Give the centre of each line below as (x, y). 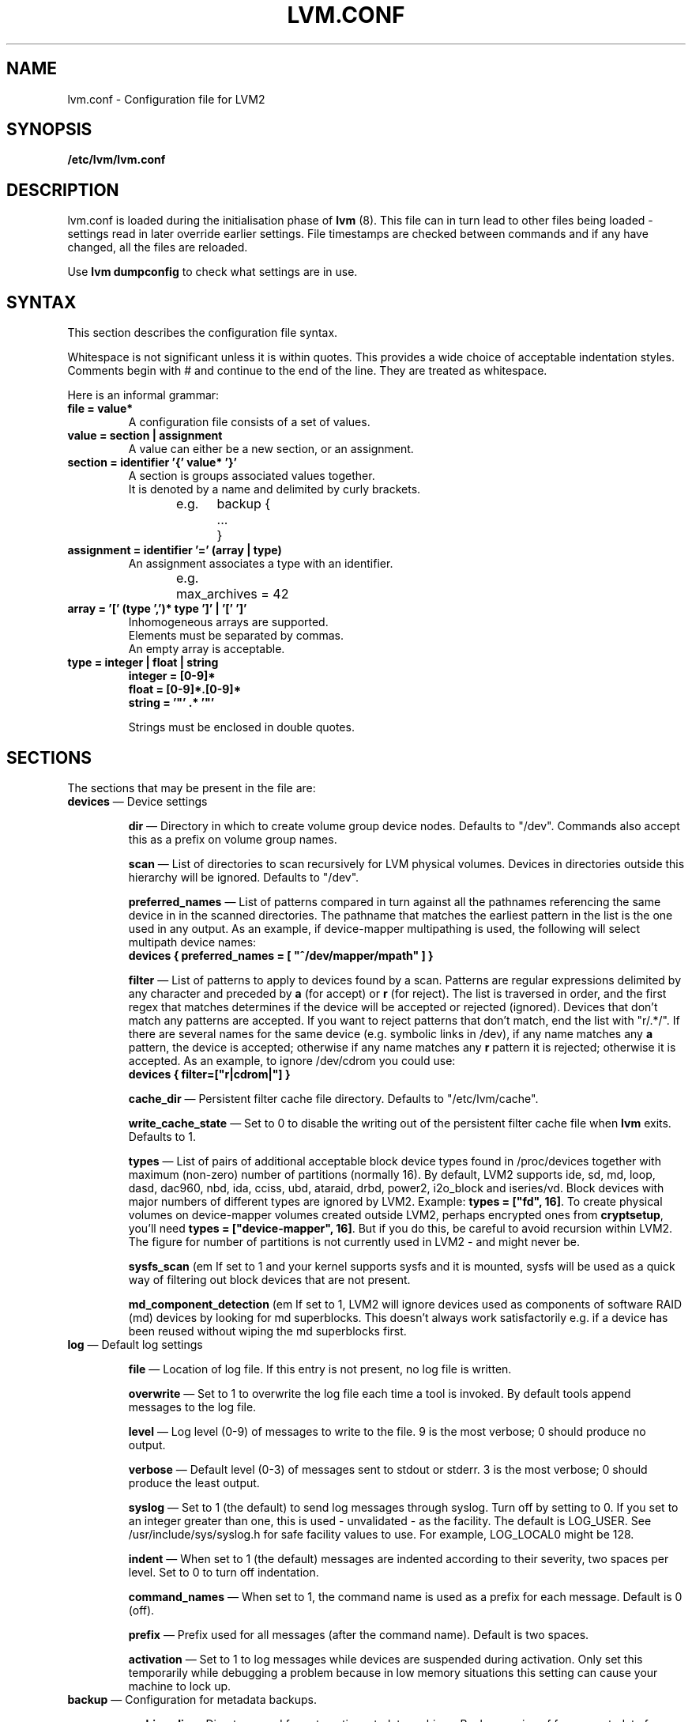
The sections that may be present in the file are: (192, 787)
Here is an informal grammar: (143, 395)
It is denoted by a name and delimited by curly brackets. (275, 489)
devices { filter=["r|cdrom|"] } (209, 1074)
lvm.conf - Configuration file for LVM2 (166, 99)
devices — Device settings (137, 801)
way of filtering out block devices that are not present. (269, 1279)
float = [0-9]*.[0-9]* (185, 689)
